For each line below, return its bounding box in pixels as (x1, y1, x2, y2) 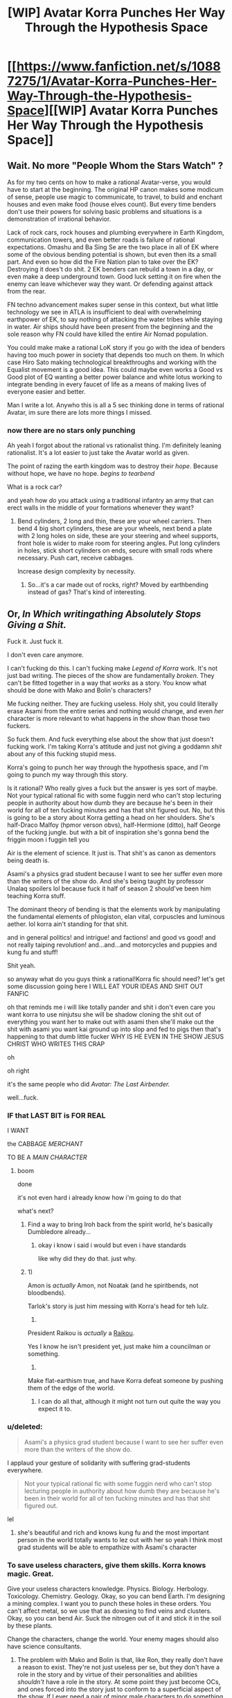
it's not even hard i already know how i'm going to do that (17, 1193, 181, 1202)
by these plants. (7, 1622, 53, 1629)
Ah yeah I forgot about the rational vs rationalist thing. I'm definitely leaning (7, 441, 222, 449)
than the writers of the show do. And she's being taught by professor (7, 877, 204, 886)
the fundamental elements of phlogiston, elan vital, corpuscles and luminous (7, 913, 225, 921)
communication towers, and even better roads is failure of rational (7, 235, 195, 244)
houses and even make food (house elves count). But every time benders (7, 200, 217, 208)
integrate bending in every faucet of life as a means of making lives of (7, 380, 206, 388)
